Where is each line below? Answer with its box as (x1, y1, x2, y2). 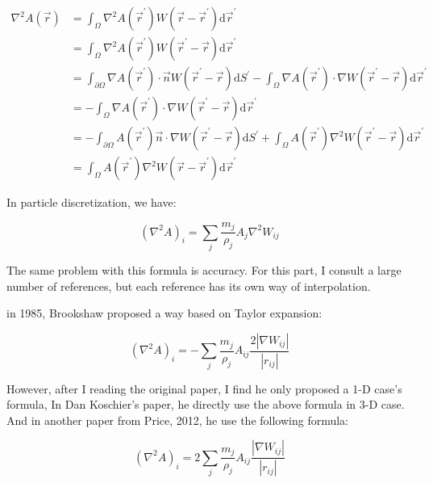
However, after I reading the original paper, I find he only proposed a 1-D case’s (6, 380, 402, 397)
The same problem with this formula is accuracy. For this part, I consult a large (6, 262, 402, 278)
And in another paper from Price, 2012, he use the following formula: (6, 411, 349, 428)
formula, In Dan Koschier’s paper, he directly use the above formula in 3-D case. (6, 396, 405, 413)
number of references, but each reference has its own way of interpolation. (6, 277, 371, 294)
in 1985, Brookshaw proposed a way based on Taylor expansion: (6, 304, 323, 321)
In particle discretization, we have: (6, 194, 177, 211)
